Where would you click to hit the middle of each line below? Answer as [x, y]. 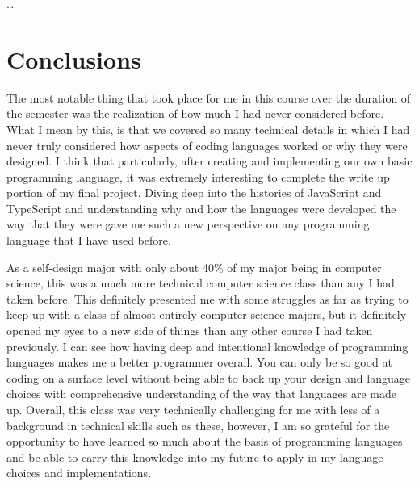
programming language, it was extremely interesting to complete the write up [198, 176]
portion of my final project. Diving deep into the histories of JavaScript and [194, 193]
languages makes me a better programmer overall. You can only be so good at [199, 362]
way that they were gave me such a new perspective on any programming [188, 224]
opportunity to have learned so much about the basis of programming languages [205, 441]
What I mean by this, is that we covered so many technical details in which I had [208, 129]
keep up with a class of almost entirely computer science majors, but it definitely [207, 314]
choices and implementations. [79, 473]
